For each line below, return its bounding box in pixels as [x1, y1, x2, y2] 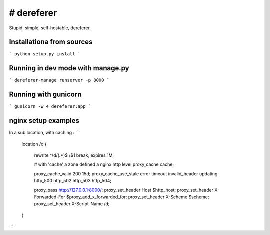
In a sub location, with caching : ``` [9, 130, 80, 136]
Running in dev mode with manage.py [9, 64, 129, 72]
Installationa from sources [9, 38, 93, 46]
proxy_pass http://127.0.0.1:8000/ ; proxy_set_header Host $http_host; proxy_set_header [34, 187, 214, 193]
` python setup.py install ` [9, 51, 81, 57]
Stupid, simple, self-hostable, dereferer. [9, 25, 91, 31]
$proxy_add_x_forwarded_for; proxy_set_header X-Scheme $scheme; [66, 194, 209, 200]
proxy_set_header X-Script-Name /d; [34, 201, 110, 207]
